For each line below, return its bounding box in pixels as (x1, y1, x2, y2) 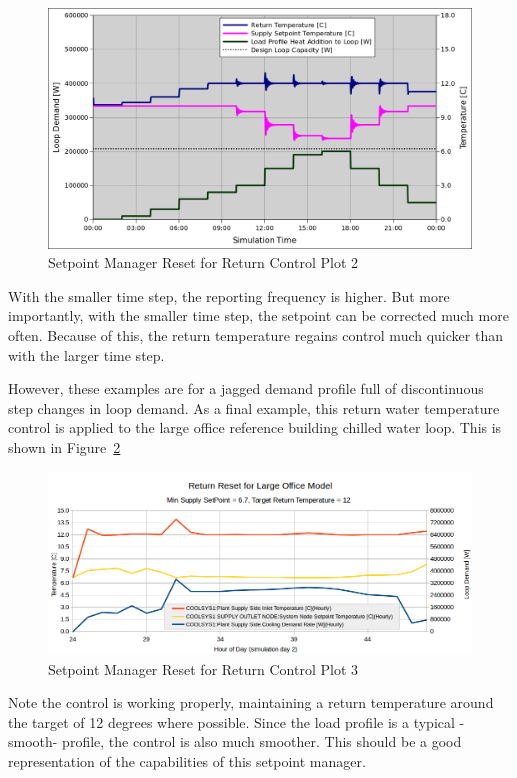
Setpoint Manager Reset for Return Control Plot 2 (48, 252, 359, 273)
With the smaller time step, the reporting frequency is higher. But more (8, 285, 450, 306)
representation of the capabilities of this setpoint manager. (8, 751, 366, 772)
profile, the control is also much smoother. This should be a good (62, 731, 462, 752)
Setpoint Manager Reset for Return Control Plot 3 (48, 658, 359, 679)
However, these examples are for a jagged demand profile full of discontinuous (8, 378, 484, 399)
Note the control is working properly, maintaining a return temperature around (8, 692, 494, 713)
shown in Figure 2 (8, 436, 121, 457)
